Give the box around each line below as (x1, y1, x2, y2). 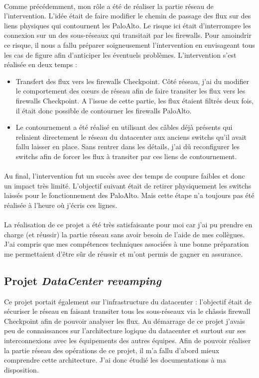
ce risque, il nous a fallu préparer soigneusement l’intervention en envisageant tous (4, 39, 255, 50)
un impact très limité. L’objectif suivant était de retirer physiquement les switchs (4, 180, 252, 190)
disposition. (4, 364, 39, 375)
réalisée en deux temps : (4, 59, 77, 70)
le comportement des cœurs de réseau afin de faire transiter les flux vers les (15, 86, 246, 96)
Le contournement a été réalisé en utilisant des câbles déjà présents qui (15, 122, 233, 132)
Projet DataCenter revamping (4, 273, 161, 288)
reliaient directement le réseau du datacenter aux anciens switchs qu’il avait (15, 131, 247, 142)
